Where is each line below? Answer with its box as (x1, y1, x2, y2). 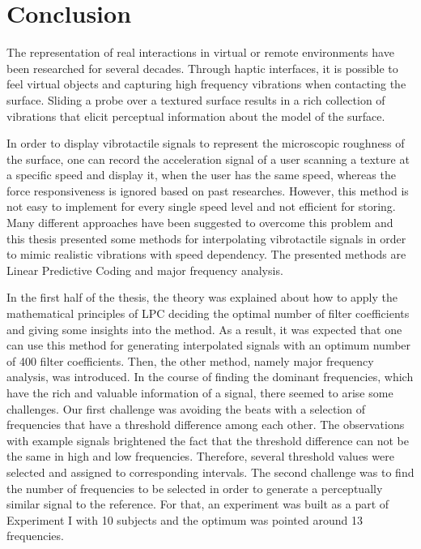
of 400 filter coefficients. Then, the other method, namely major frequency (6, 352, 374, 369)
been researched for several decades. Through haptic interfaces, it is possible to (6, 59, 398, 76)
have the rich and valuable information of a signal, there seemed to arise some (6, 384, 393, 401)
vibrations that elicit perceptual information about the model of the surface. (6, 107, 385, 124)
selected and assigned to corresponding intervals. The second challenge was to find (6, 463, 415, 480)
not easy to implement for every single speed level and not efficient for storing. (6, 198, 396, 215)
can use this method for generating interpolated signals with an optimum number (6, 337, 411, 354)
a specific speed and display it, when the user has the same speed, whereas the (6, 166, 396, 183)
